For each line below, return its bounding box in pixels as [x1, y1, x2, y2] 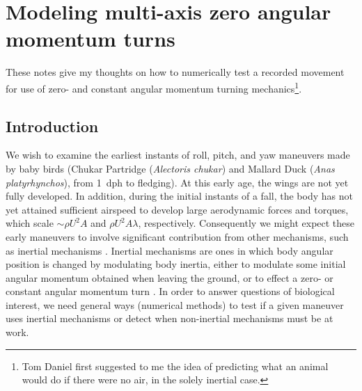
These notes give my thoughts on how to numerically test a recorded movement [6, 65, 345, 79]
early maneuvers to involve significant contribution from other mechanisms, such [6, 229, 349, 244]
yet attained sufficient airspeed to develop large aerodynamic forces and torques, [6, 202, 349, 216]
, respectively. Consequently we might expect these [138, 216, 355, 230]
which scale [6, 216, 54, 230]
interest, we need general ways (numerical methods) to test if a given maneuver [6, 297, 344, 312]
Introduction [6, 115, 99, 136]
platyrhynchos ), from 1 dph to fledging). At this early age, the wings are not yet [6, 175, 349, 189]
